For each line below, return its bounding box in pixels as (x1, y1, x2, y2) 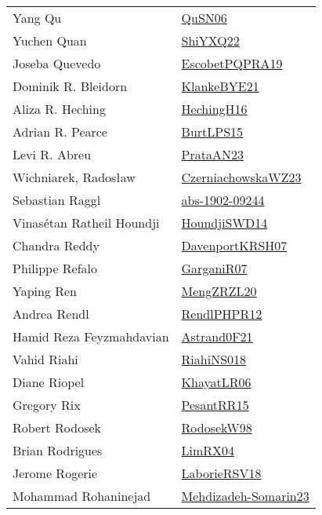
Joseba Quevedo (13, 54, 101, 72)
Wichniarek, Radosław (13, 168, 136, 186)
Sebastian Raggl (13, 191, 101, 209)
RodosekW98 (181, 418, 252, 436)
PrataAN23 (181, 145, 244, 163)
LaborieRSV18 (181, 464, 262, 482)
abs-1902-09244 (181, 191, 265, 209)
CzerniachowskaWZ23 (181, 168, 302, 186)
